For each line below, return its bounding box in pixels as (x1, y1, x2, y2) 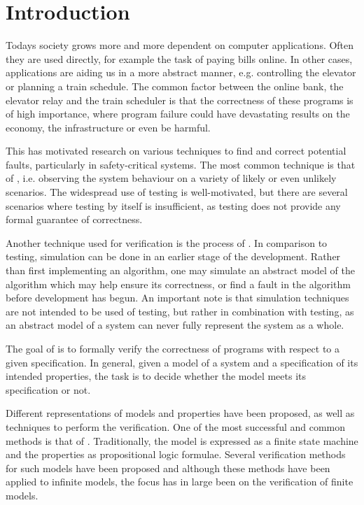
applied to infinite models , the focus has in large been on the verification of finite (6, 474, 353, 489)
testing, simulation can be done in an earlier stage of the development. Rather (6, 249, 341, 264)
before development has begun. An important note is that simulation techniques (6, 290, 349, 305)
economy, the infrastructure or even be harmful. (6, 120, 211, 134)
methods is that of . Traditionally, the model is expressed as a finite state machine (6, 433, 358, 448)
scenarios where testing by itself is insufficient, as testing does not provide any (6, 198, 341, 213)
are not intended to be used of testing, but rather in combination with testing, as (6, 304, 354, 318)
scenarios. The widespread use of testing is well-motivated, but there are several (6, 185, 348, 199)
